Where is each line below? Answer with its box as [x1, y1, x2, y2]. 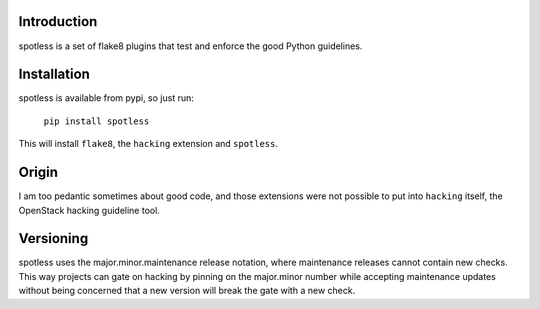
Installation [18, 66, 90, 83]
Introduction [18, 13, 98, 30]
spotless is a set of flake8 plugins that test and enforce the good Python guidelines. [18, 40, 363, 52]
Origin [18, 164, 59, 181]
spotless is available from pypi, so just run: [18, 92, 195, 104]
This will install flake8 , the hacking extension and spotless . [18, 138, 279, 150]
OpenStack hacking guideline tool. [18, 204, 160, 216]
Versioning [18, 230, 89, 247]
